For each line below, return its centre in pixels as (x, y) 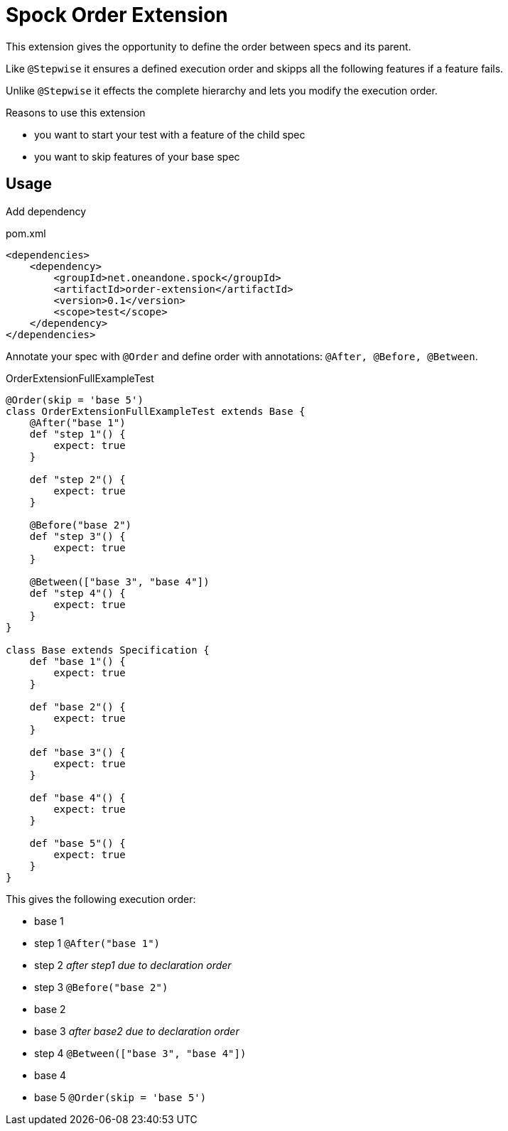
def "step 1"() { (77, 434)
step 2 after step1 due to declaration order (133, 965)
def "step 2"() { (77, 479)
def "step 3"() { (77, 536)
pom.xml (26, 233)
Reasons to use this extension (76, 112)
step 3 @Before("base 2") (101, 987)
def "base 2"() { (77, 707)
